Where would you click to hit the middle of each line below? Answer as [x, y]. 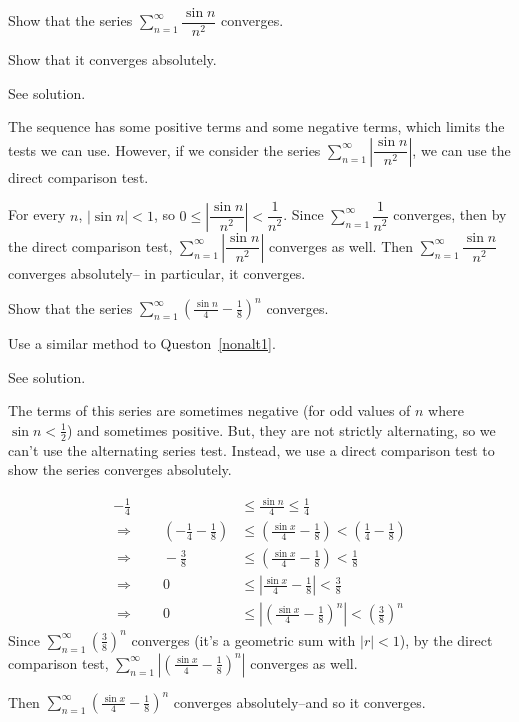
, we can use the [461, 149]
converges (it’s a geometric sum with [243, 639]
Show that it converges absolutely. [112, 59]
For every [37, 214]
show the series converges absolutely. [120, 469]
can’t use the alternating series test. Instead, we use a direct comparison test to [251, 449]
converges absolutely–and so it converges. [299, 701]
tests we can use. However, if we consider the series [164, 149]
